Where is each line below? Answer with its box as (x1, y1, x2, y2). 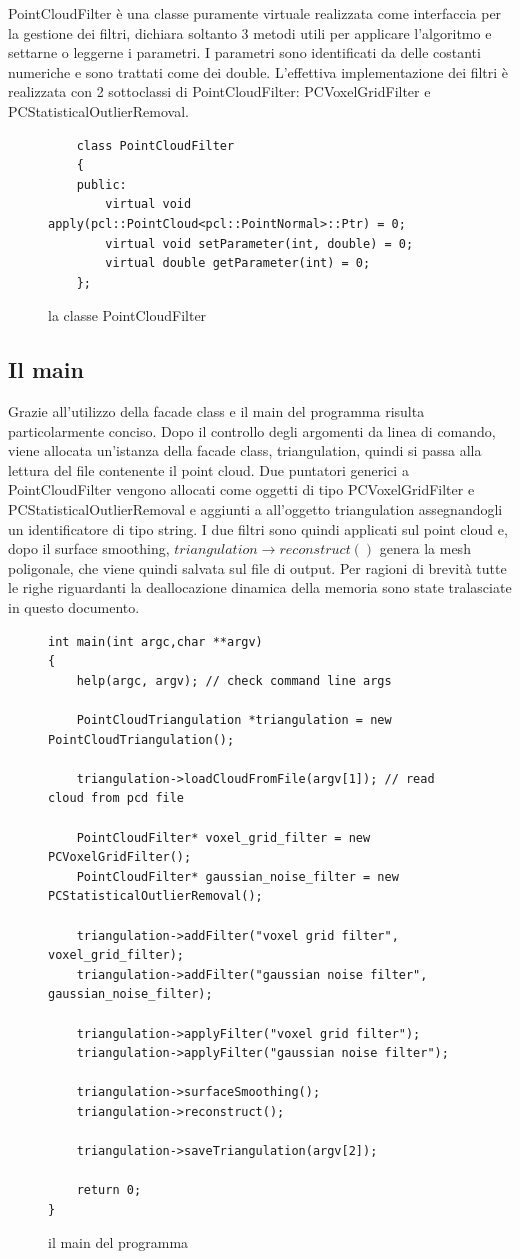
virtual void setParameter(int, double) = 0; (105, 236, 414, 251)
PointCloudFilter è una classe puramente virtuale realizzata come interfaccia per (8, 3, 502, 23)
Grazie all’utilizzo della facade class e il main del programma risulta (8, 401, 425, 422)
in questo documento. (8, 597, 140, 618)
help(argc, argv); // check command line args (76, 673, 392, 688)
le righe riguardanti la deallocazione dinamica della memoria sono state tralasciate (8, 577, 512, 598)
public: (76, 177, 127, 192)
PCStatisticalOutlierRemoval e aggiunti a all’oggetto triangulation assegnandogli (8, 499, 503, 520)
